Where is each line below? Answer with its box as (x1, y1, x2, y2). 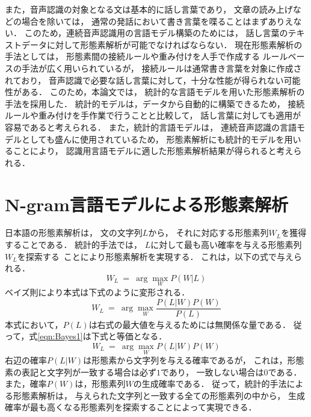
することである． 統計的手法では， (5, 238, 143, 251)
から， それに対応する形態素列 (148, 226, 269, 239)
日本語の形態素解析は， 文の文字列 (5, 226, 143, 239)
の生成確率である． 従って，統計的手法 (133, 377, 287, 390)
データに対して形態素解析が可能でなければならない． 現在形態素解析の (21, 38, 303, 51)
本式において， (5, 318, 63, 330)
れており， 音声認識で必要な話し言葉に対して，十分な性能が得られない (5, 73, 284, 86)
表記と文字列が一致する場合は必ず (21, 365, 156, 378)
